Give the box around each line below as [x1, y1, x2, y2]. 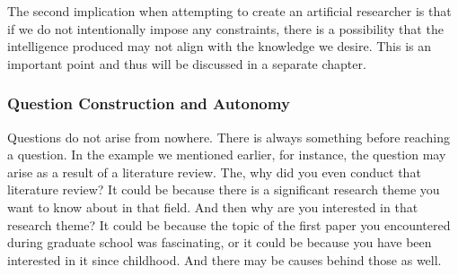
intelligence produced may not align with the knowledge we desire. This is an [7, 37, 432, 56]
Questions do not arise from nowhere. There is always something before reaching [7, 127, 450, 146]
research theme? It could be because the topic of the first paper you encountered [7, 215, 451, 234]
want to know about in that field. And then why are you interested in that [7, 197, 418, 216]
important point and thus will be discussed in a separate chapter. [7, 54, 366, 73]
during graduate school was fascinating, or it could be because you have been [7, 233, 432, 252]
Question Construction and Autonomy [7, 92, 290, 115]
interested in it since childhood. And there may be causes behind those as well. [7, 250, 442, 269]
